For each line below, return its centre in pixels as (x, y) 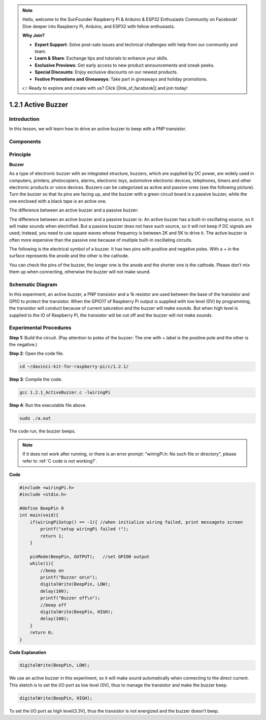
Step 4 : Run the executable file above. (48, 405)
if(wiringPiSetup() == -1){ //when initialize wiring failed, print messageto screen (136, 522)
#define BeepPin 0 (42, 508)
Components (25, 142)
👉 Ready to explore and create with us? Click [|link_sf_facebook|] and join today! (105, 88)
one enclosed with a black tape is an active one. (58, 201)
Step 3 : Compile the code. (36, 379)
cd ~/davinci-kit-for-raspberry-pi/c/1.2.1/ (74, 367)
